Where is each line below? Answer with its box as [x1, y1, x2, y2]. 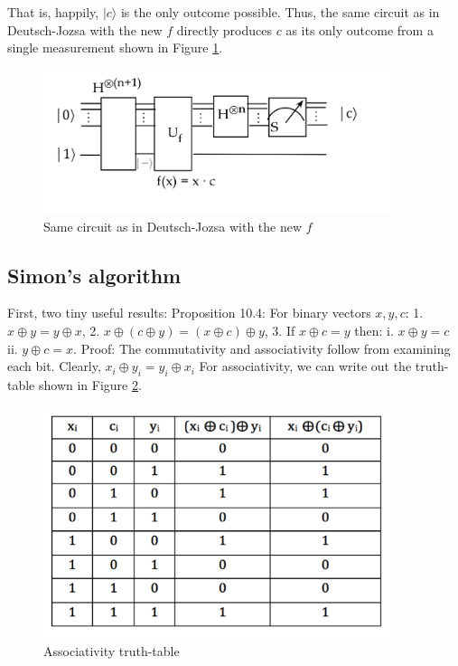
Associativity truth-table [43, 641, 180, 660]
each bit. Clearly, [7, 357, 101, 376]
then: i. [354, 320, 394, 339]
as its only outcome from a [285, 20, 434, 39]
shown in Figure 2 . [38, 375, 142, 394]
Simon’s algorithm [7, 261, 182, 289]
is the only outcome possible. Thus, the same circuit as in [120, 3, 440, 21]
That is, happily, [7, 3, 99, 21]
